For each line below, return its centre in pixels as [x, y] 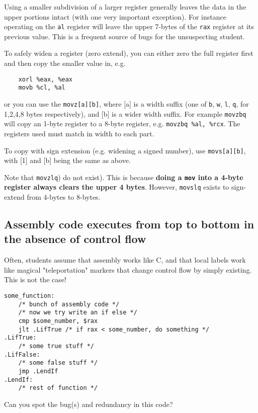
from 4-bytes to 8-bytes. [64, 197]
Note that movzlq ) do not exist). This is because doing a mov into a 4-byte [124, 177]
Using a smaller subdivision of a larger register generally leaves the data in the [125, 7]
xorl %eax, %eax [46, 79]
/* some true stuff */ [56, 346]
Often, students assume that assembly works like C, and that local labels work [125, 260]
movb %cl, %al [42, 88]
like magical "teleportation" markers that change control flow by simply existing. [128, 269]
